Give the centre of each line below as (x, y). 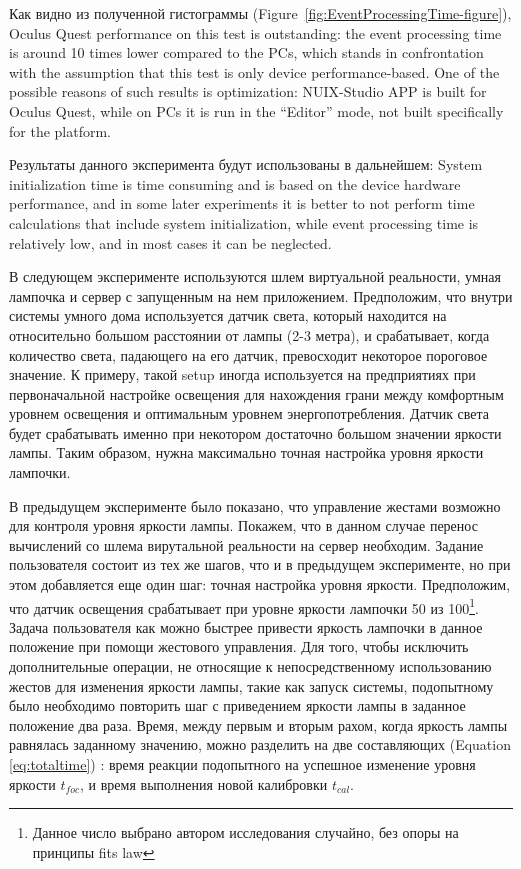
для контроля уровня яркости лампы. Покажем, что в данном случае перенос (243, 525)
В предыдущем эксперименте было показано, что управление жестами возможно (255, 505)
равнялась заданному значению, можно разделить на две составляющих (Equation (260, 744)
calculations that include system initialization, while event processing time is (244, 222)
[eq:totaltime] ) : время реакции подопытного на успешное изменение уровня (242, 764)
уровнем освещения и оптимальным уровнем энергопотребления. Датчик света (249, 413)
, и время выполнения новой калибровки (204, 783)
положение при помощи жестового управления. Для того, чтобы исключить (239, 646)
